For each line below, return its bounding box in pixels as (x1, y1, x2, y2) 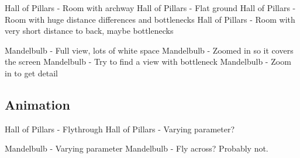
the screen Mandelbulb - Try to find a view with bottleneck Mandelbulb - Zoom (5, 55, 291, 68)
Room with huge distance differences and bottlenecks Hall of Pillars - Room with (5, 13, 295, 25)
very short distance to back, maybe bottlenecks (5, 24, 174, 37)
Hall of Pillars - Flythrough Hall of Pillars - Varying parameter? (5, 122, 235, 135)
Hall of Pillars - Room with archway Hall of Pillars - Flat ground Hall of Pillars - (5, 2, 296, 13)
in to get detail (5, 66, 58, 79)
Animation (5, 95, 70, 113)
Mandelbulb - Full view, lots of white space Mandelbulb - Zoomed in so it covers (5, 44, 294, 56)
